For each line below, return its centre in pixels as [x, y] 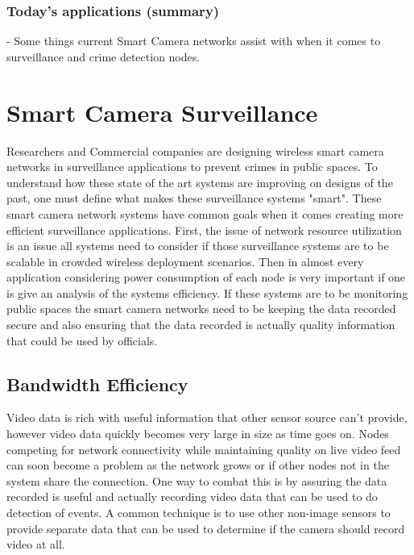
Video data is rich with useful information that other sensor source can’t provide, [207, 417]
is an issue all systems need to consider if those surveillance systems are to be [198, 246]
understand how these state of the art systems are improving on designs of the [200, 182]
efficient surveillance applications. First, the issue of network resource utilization [204, 230]
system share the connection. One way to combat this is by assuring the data [197, 480]
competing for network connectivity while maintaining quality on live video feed [204, 449]
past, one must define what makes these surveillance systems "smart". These [194, 198]
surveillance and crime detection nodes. [103, 56]
